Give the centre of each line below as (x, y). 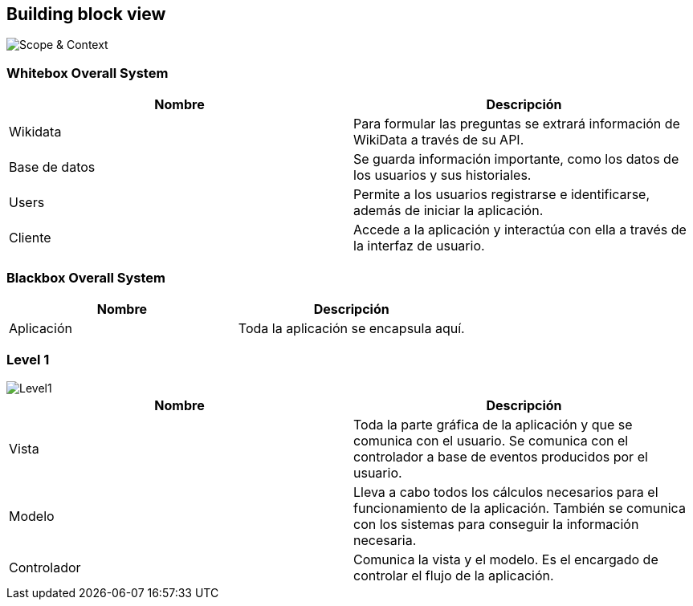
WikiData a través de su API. (439, 140)
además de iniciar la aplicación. (448, 211)
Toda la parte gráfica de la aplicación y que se (493, 424)
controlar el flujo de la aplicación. (454, 575)
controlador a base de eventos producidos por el (501, 456)
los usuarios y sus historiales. (442, 175)
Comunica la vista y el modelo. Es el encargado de (506, 559)
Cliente (30, 238)
